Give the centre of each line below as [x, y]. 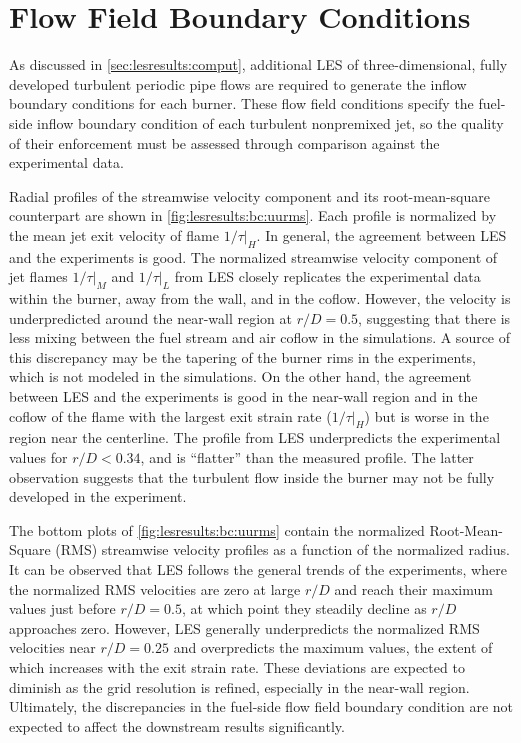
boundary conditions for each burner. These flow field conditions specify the [241, 103]
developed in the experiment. [98, 496]
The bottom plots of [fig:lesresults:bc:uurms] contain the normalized [217, 529]
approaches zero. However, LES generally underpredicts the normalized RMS [244, 627]
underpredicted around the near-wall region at [150, 317]
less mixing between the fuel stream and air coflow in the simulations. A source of [260, 337]
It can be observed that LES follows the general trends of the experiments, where [258, 568]
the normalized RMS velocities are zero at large [155, 588]
